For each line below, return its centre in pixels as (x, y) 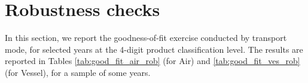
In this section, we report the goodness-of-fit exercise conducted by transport (146, 38)
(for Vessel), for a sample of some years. (78, 72)
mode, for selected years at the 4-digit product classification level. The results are (154, 49)
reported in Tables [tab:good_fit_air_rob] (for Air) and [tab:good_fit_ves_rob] (153, 61)
